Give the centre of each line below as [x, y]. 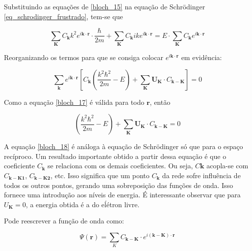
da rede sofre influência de [201, 175]
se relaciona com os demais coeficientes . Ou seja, [120, 166]
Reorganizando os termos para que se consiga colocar [84, 57]
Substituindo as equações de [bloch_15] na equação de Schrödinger [105, 6]
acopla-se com [227, 166]
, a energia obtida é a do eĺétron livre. [83, 204]
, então [160, 102]
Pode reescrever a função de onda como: [64, 221]
